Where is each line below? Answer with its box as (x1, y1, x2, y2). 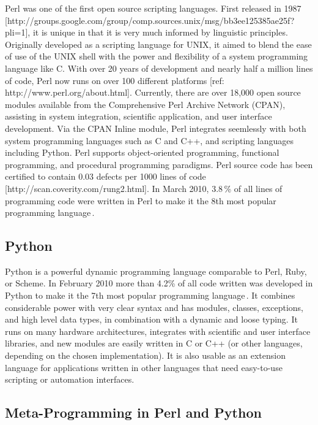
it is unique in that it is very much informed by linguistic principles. (32, 26, 288, 39)
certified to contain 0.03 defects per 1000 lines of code (5, 170, 206, 183)
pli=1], (5, 26, 31, 39)
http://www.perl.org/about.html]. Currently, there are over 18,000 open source (5, 86, 301, 99)
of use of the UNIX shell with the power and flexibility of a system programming (5, 50, 308, 63)
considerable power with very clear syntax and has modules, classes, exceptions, (5, 301, 304, 313)
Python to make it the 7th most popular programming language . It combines (5, 289, 295, 302)
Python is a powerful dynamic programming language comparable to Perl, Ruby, (5, 264, 307, 277)
